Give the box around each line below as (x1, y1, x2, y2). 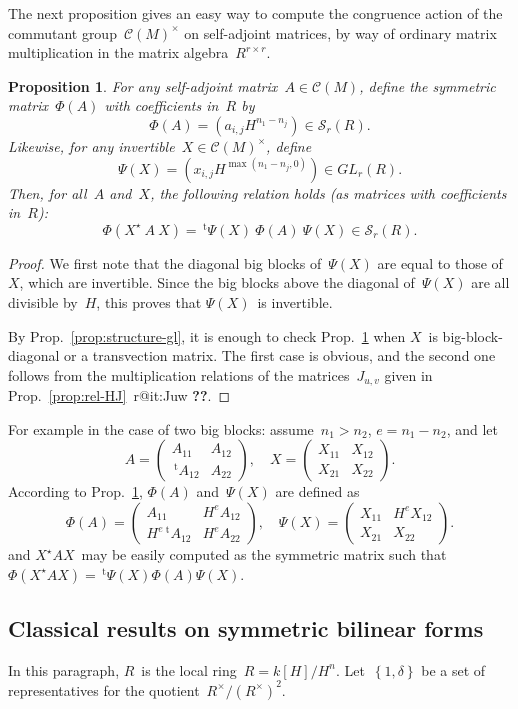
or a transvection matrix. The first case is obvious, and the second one (64, 345, 496, 366)
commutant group (8, 22, 117, 43)
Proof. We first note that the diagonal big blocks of (8, 252, 322, 273)
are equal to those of (377, 252, 503, 273)
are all (471, 272, 510, 293)
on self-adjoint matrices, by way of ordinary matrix (184, 22, 497, 43)
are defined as (275, 481, 360, 502)
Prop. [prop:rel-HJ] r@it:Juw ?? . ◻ (8, 385, 231, 406)
